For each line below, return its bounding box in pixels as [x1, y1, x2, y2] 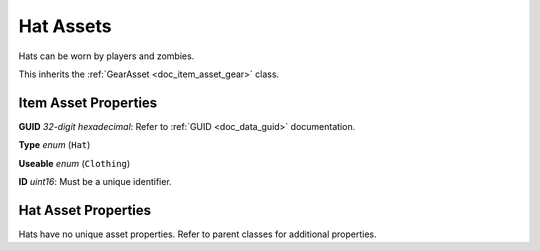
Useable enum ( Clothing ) [18, 157, 131, 169]
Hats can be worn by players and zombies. [18, 50, 195, 62]
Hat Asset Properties [18, 201, 152, 219]
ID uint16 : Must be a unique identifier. [18, 176, 172, 188]
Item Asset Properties [18, 94, 158, 111]
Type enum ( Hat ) [18, 139, 91, 151]
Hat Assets [18, 15, 112, 37]
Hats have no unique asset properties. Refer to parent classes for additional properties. [18, 228, 377, 240]
